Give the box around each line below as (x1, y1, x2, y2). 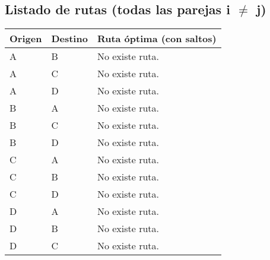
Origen (9, 31, 42, 46)
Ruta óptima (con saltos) (97, 31, 217, 46)
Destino (51, 31, 88, 46)
